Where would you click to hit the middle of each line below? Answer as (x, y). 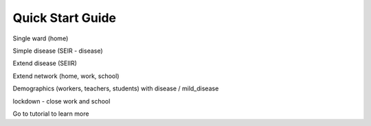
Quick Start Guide (65, 18)
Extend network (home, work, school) (66, 76)
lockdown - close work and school (61, 101)
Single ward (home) (41, 38)
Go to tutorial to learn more (51, 114)
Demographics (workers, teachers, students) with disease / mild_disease (116, 88)
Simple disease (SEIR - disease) (58, 51)
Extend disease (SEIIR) (45, 63)
